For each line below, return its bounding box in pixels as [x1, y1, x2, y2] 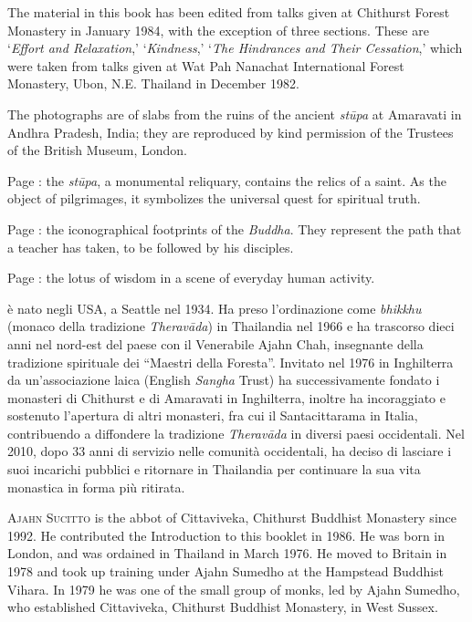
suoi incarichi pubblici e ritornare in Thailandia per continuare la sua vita [7, 460, 421, 479]
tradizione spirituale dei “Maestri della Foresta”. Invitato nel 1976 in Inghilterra [7, 352, 454, 371]
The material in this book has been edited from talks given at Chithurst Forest [7, 3, 450, 21]
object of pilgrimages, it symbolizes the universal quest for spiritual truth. [7, 189, 421, 208]
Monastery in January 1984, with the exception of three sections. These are [7, 20, 429, 39]
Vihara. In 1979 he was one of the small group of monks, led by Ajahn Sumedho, [7, 579, 460, 598]
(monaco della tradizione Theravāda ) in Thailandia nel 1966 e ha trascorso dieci [7, 316, 455, 336]
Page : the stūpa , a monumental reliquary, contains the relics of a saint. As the [7, 171, 446, 190]
